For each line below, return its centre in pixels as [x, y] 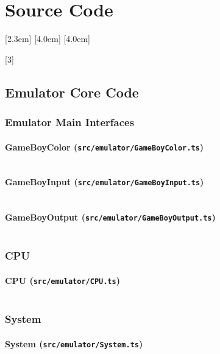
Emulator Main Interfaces [70, 122]
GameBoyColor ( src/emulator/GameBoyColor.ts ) [104, 147]
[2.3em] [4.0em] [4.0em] [48, 39]
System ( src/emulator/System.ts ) [74, 343]
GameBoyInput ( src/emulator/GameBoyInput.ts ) [105, 182]
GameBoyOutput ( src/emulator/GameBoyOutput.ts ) [110, 217]
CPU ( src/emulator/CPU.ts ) [62, 280]
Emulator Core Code [72, 92]
